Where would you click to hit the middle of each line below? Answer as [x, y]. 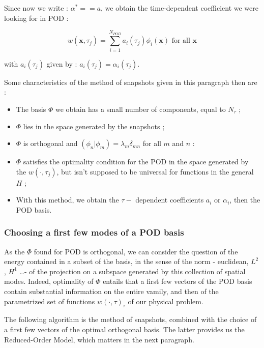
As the [14, 251]
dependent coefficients [170, 200]
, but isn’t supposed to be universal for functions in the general [155, 171]
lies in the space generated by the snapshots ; [94, 126]
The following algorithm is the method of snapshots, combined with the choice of [130, 319]
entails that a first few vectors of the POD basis [178, 281]
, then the [245, 200]
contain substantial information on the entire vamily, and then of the [111, 291]
